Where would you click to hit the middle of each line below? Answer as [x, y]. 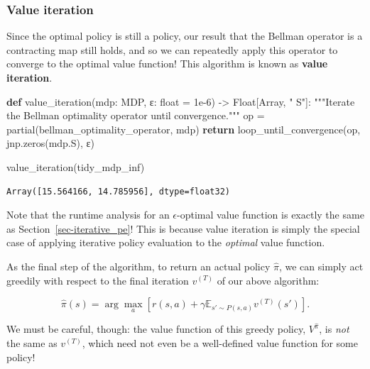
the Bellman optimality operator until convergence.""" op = [136, 115]
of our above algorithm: [268, 280]
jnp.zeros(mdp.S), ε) [50, 143]
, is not [334, 329]
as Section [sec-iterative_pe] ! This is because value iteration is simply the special [183, 228]
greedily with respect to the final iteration [98, 280]
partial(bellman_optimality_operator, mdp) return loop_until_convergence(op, [184, 129]
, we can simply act [321, 266]
